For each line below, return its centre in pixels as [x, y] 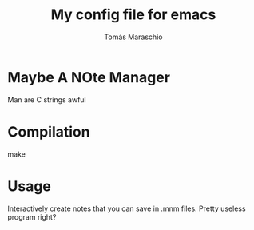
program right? [32, 216]
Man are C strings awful [47, 99]
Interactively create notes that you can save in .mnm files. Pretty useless [127, 208]
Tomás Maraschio [133, 37]
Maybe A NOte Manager [89, 77]
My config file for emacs [133, 15]
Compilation [49, 131]
